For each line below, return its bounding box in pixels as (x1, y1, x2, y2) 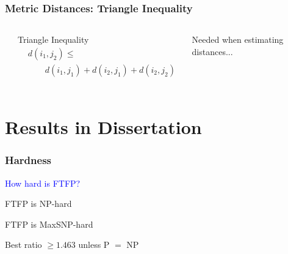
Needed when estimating (192, 33, 284, 46)
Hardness (5, 152, 52, 168)
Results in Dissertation (5, 114, 202, 140)
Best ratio (5, 238, 42, 251)
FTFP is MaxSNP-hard (5, 217, 93, 230)
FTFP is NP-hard (5, 197, 72, 210)
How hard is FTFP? (5, 176, 81, 189)
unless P (78, 238, 110, 251)
